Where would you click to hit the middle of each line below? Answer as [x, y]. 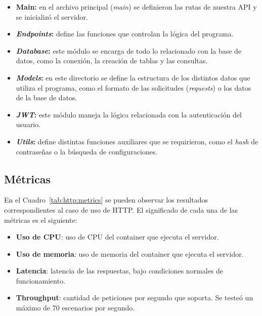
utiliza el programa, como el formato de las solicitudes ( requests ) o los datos [134, 87]
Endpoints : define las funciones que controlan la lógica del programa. [125, 34]
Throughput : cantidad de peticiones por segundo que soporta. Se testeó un [135, 298]
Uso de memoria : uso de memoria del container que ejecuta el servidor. [130, 253]
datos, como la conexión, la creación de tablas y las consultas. [112, 61]
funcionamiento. [41, 280]
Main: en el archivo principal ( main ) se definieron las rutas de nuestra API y [136, 7]
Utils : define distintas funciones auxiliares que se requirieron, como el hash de [137, 141]
